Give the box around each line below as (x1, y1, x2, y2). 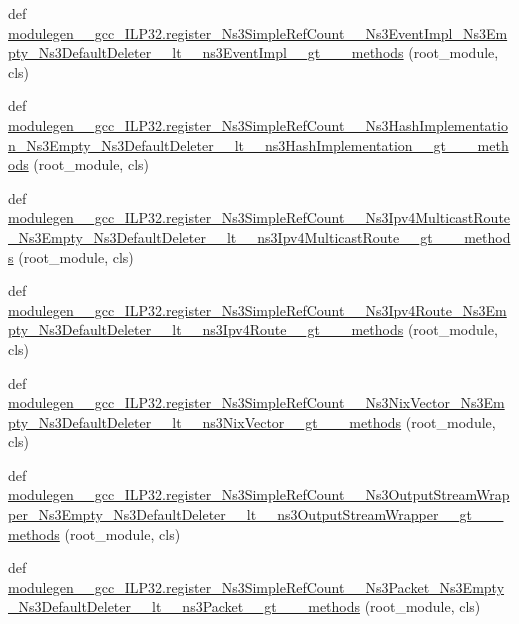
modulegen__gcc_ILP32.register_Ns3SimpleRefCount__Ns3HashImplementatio (8, 114, 508, 135)
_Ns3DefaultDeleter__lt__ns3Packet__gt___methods (8, 596, 361, 617)
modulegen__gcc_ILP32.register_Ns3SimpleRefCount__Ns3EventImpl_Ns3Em (8, 22, 508, 43)
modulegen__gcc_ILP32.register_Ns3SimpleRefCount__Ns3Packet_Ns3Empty (8, 576, 505, 597)
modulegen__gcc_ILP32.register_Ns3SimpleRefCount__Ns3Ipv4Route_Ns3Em (8, 299, 507, 320)
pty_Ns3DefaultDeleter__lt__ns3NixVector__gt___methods (8, 411, 402, 432)
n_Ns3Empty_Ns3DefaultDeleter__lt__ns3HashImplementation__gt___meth (8, 134, 509, 155)
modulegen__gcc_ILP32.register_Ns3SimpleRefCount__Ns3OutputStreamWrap (8, 484, 510, 505)
